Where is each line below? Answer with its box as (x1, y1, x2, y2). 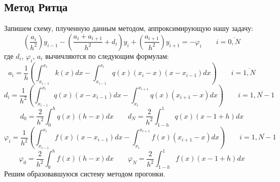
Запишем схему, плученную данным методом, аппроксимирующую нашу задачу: (4, 23, 254, 33)
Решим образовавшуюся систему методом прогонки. (4, 168, 165, 178)
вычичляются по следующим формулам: (45, 50, 169, 61)
